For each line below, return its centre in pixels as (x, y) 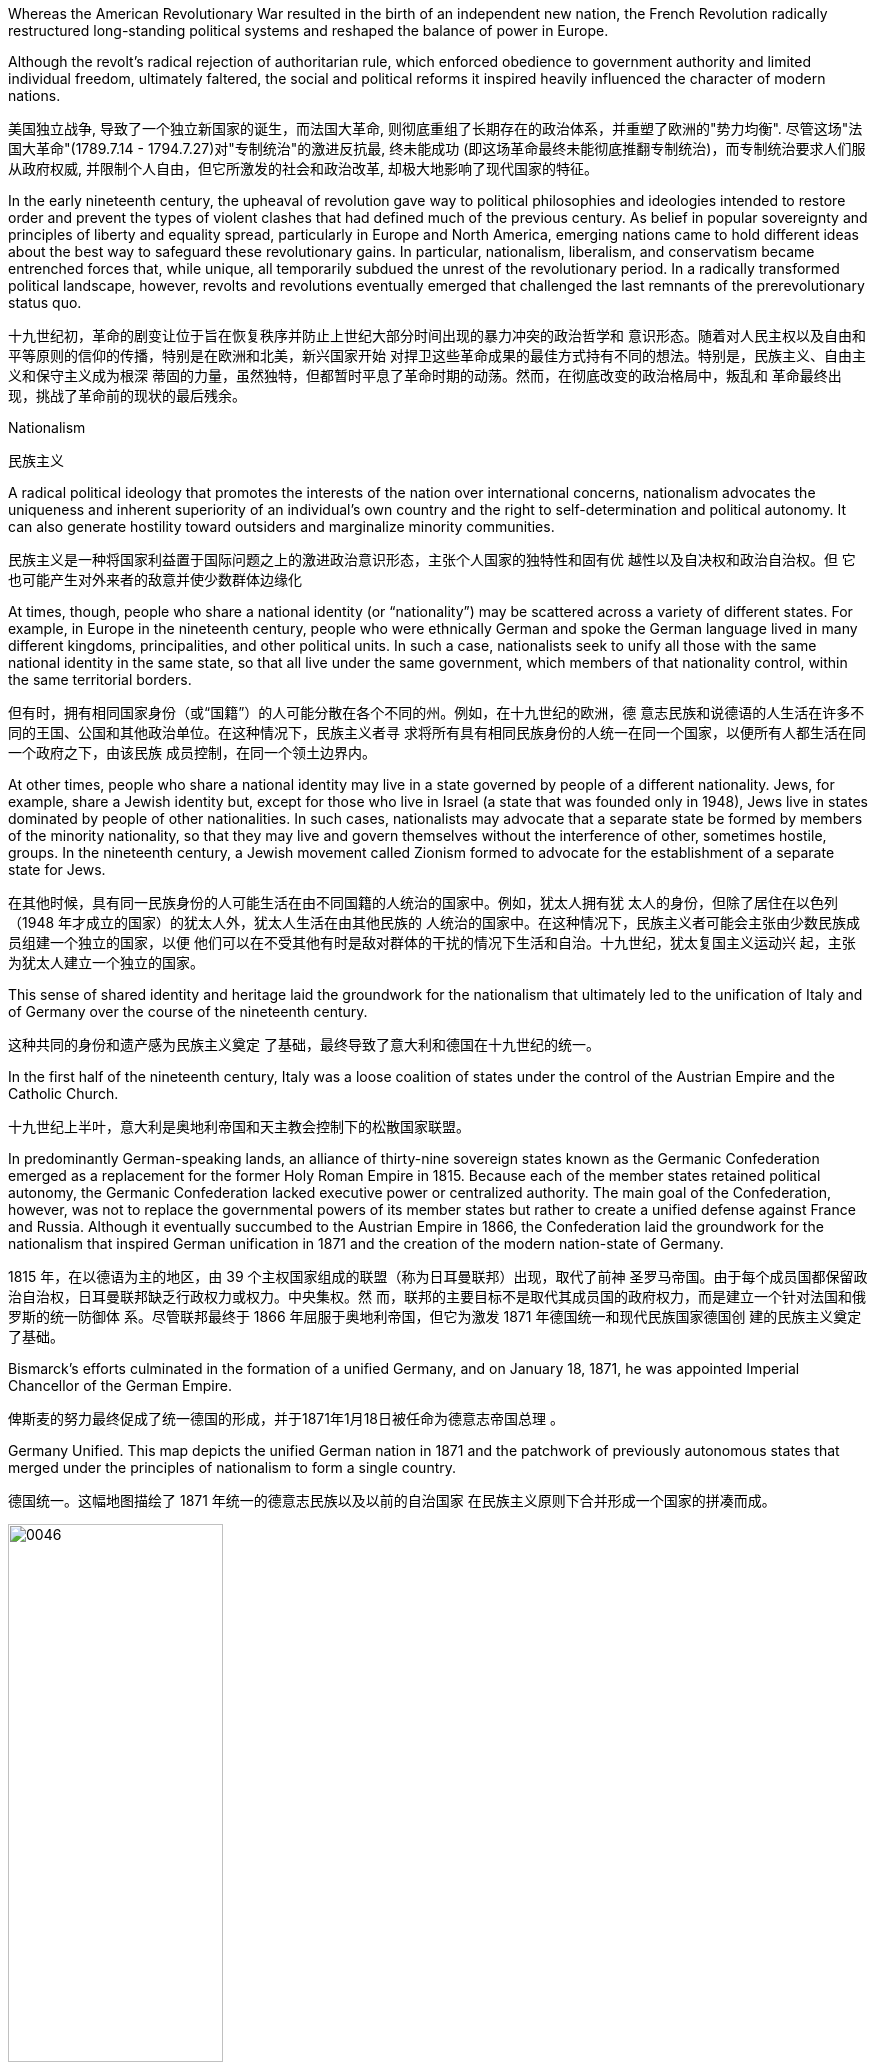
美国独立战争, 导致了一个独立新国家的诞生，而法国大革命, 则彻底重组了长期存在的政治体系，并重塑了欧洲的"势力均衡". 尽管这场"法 (435, 128)
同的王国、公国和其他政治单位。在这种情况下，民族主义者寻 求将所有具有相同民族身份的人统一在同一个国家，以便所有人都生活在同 (437, 732)
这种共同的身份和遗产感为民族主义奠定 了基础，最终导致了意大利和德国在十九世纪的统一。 (304, 1044)
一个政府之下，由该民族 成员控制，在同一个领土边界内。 (192, 752)
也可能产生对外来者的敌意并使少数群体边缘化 (155, 579)
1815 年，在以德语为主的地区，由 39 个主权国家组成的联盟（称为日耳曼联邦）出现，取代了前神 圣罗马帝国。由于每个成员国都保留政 (438, 1276)
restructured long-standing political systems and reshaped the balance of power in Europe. (308, 30)
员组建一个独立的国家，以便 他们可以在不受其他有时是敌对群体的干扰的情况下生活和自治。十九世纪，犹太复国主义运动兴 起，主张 (432, 942)
